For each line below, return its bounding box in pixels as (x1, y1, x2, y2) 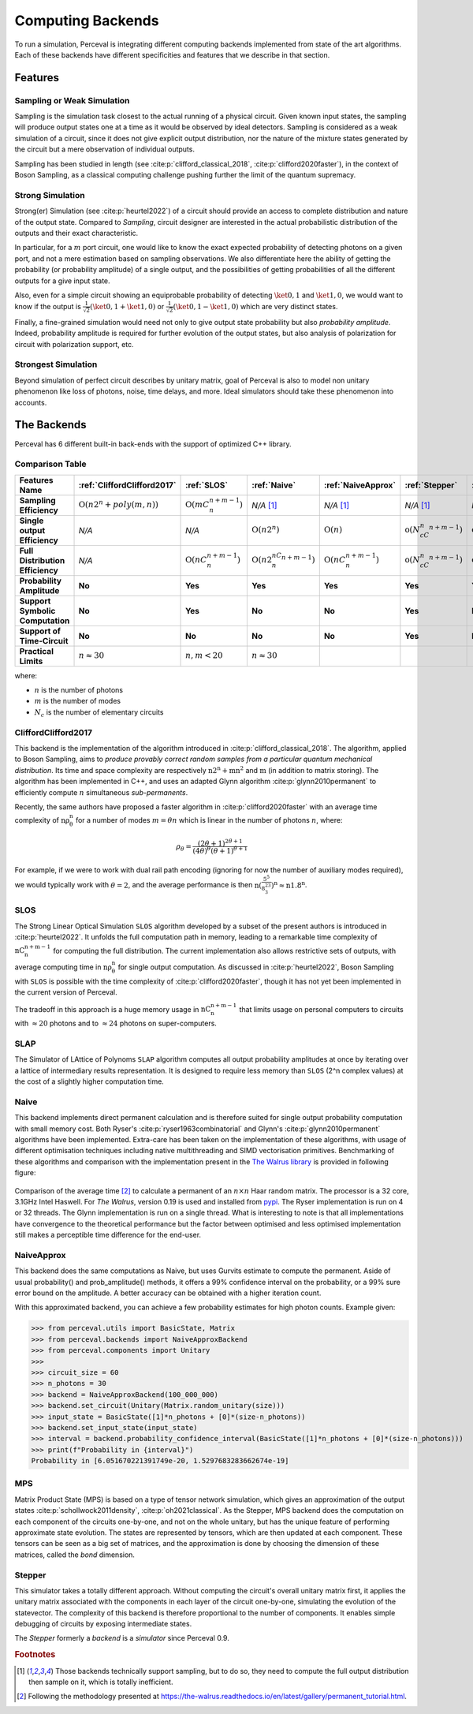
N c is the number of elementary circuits (34, 707, 164, 719)
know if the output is (14, 302, 82, 312)
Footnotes (14, 1649, 56, 1660)
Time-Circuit (19, 635, 69, 646)
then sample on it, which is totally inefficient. (28, 1677, 173, 1686)
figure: (14, 1168, 36, 1178)
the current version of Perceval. (14, 988, 117, 997)
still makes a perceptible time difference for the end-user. (14, 1230, 201, 1240)
